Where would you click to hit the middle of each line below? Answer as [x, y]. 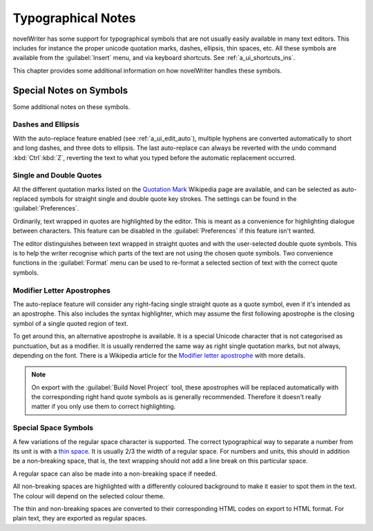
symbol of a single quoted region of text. [70, 323]
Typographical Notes [74, 18]
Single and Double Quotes [57, 175]
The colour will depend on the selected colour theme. [89, 496]
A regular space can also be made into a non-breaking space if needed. [115, 474]
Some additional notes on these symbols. [71, 106]
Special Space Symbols [53, 428]
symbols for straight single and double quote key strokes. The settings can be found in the [168, 199]
